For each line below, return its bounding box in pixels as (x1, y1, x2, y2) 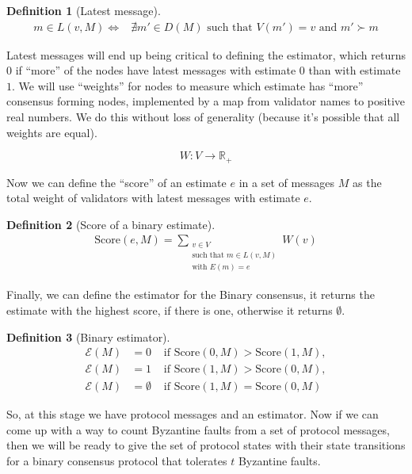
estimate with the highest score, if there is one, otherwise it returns (6, 301, 333, 318)
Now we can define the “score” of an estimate (6, 174, 227, 190)
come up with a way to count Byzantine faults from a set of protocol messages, (6, 421, 390, 438)
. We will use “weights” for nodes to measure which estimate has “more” (12, 77, 364, 94)
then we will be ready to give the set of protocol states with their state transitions (6, 437, 406, 453)
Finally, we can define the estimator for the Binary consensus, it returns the (6, 286, 375, 303)
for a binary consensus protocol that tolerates (6, 453, 227, 469)
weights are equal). (6, 124, 97, 140)
